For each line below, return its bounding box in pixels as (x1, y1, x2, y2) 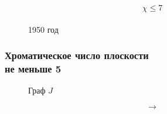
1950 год (28, 23, 59, 35)
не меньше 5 (5, 61, 62, 76)
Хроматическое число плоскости (5, 48, 149, 63)
